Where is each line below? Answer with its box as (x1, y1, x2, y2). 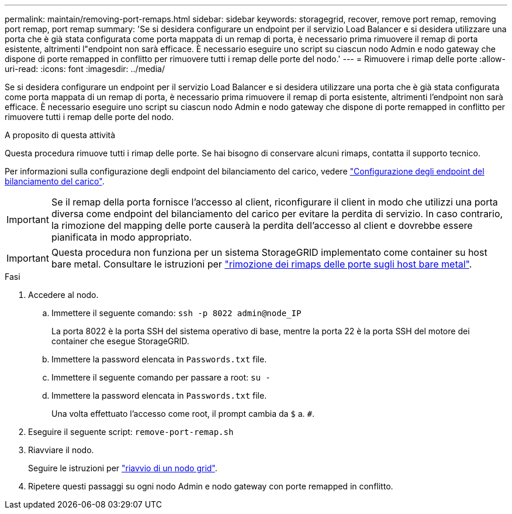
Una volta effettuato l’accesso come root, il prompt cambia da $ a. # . (51, 409, 315, 419)
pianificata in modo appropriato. (51, 231, 192, 243)
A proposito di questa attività (5, 130, 116, 140)
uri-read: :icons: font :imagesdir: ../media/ (5, 64, 165, 74)
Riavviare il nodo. (28, 445, 94, 455)
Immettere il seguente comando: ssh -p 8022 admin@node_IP (51, 308, 302, 318)
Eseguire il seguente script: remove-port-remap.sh (28, 427, 234, 437)
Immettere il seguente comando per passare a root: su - (51, 372, 271, 382)
